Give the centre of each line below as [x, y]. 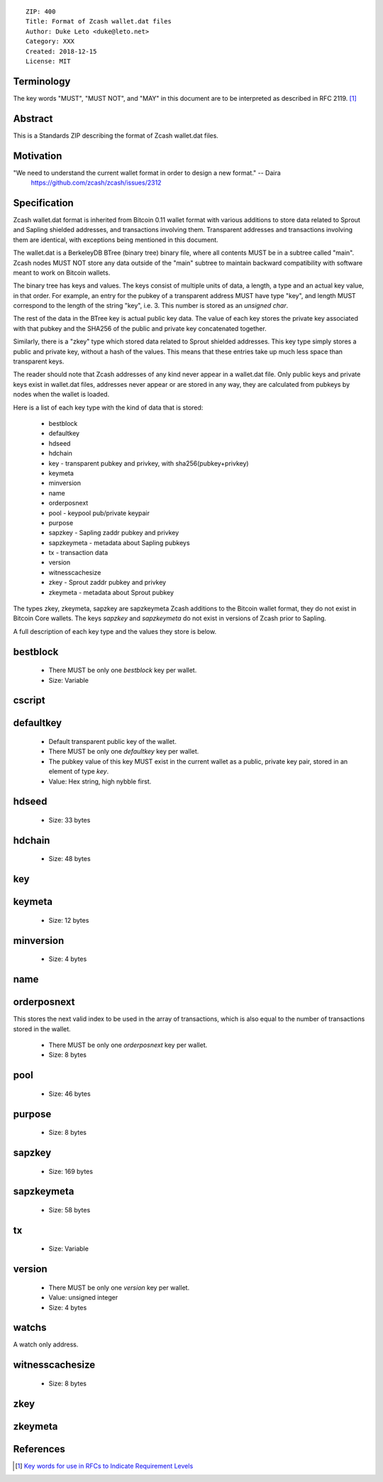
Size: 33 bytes [70, 820]
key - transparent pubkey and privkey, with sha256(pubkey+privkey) [149, 463]
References [39, 1449]
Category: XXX [50, 42]
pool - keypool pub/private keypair [99, 513]
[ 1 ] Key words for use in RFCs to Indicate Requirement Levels [104, 1466]
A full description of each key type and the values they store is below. [115, 631]
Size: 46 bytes [70, 1094]
